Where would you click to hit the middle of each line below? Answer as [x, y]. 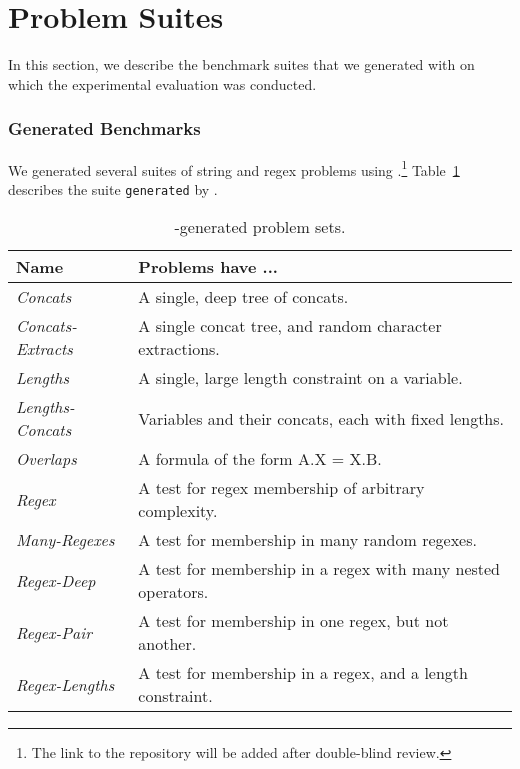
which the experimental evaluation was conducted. [162, 83]
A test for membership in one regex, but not [293, 621]
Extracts [44, 349]
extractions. [179, 349]
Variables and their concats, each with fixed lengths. [321, 418]
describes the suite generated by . [113, 188]
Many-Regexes [65, 540]
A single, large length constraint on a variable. [300, 378]
